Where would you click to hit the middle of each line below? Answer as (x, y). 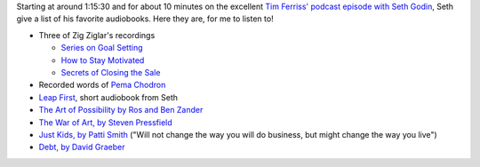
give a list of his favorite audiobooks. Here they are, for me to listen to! (145, 19)
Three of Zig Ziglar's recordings (97, 35)
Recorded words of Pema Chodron (102, 85)
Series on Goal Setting (102, 48)
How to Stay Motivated (103, 60)
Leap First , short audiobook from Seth (108, 97)
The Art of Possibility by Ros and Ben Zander (121, 110)
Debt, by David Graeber (82, 147)
